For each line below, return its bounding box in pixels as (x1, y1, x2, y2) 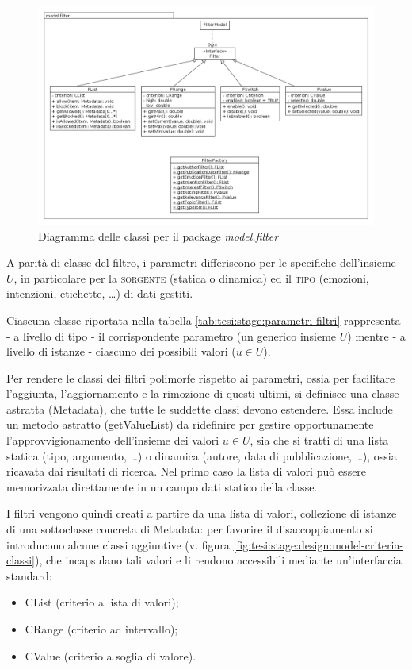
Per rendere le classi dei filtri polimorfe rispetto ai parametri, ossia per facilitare (6, 369, 395, 386)
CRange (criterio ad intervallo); (25, 621, 178, 637)
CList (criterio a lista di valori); (25, 594, 179, 610)
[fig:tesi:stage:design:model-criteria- (233, 536, 404, 553)
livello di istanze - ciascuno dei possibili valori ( (6, 343, 236, 360)
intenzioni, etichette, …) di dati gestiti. (6, 285, 193, 302)
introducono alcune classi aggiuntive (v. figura (6, 536, 230, 553)
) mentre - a (347, 327, 406, 344)
